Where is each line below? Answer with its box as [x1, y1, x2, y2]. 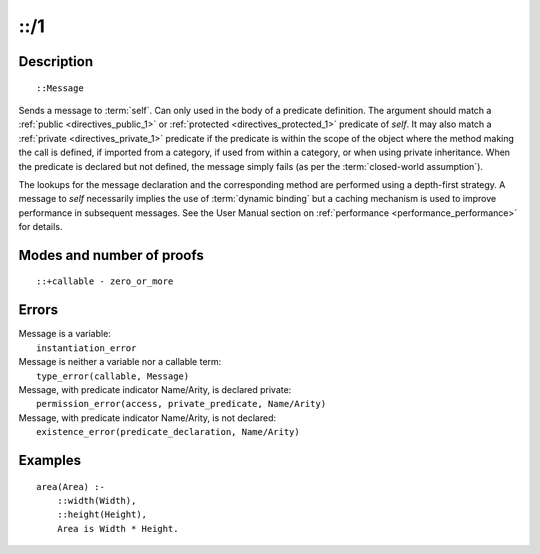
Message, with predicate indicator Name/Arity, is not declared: [18, 411, 277, 424]
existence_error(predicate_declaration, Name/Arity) [36, 426, 300, 438]
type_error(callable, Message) [36, 370, 190, 382]
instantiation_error [36, 342, 137, 354]
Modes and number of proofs [18, 246, 204, 264]
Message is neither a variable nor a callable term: [18, 356, 222, 368]
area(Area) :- [36, 481, 105, 492]
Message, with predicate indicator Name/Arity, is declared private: [18, 383, 292, 395]
